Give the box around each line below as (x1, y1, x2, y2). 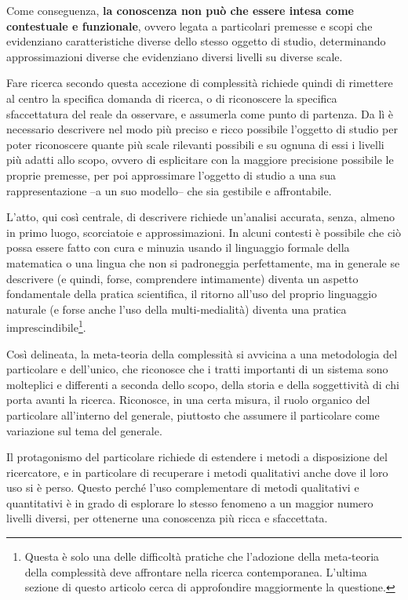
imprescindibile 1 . (6, 317, 86, 335)
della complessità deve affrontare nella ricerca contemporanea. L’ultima (24, 563, 367, 580)
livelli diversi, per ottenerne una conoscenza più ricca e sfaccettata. (6, 510, 328, 526)
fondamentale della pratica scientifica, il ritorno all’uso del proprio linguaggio (6, 285, 377, 302)
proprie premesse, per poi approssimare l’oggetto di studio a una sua (6, 166, 336, 183)
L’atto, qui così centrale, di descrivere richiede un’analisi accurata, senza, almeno (6, 209, 395, 225)
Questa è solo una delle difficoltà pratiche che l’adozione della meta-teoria (24, 548, 380, 565)
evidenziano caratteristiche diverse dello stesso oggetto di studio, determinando (6, 33, 386, 49)
